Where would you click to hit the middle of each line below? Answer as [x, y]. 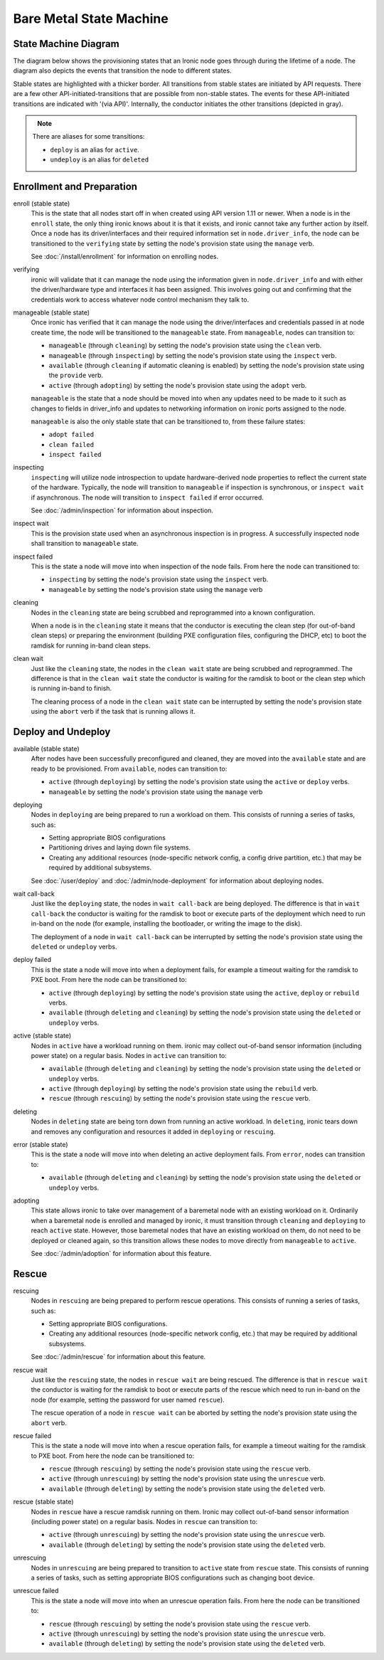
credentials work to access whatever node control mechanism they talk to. [140, 300]
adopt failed [71, 435]
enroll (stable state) [42, 203]
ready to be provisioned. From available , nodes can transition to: [129, 768]
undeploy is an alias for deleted [100, 159]
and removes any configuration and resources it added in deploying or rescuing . [153, 1131]
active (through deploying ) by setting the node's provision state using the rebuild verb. [183, 1089]
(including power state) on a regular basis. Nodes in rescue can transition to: [144, 1522]
